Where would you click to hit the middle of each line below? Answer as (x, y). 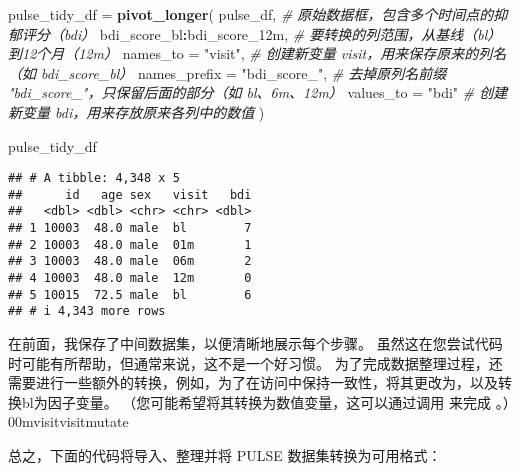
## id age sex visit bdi (130, 194)
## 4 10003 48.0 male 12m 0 (130, 278)
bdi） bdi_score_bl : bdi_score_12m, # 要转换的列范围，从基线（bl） (282, 33)
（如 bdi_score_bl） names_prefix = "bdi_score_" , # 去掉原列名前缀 (227, 72)
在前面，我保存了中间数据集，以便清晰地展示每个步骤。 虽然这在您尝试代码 (255, 343)
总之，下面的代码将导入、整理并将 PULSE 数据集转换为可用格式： (225, 455)
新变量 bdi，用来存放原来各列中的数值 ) (136, 111)
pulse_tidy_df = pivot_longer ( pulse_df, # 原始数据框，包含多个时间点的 (251, 14)
